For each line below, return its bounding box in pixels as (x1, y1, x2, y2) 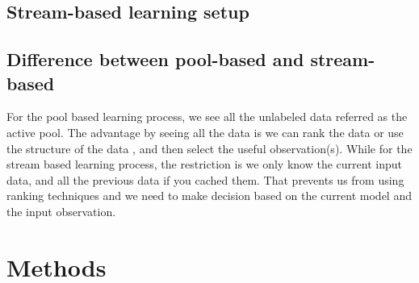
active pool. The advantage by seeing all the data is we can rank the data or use (6, 123, 404, 140)
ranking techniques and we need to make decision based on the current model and (6, 187, 412, 204)
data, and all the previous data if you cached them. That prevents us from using (6, 171, 404, 188)
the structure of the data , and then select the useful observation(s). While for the (6, 139, 413, 156)
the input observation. (6, 202, 116, 219)
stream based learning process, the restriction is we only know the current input (6, 156, 402, 173)
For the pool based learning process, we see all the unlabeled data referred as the (6, 108, 408, 125)
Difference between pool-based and (6, 47, 304, 72)
